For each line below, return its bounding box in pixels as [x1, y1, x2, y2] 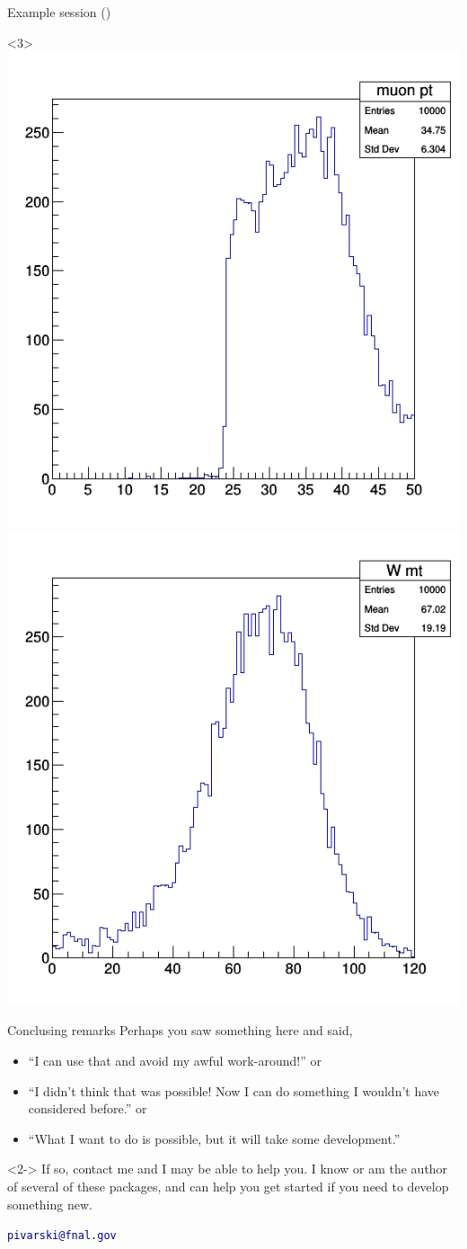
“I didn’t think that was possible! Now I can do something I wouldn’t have [28, 1081, 440, 1100]
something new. [7, 1194, 93, 1213]
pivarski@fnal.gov [7, 1229, 117, 1243]
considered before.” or [28, 1099, 147, 1118]
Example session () [7, 3, 111, 21]
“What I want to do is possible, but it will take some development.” [28, 1129, 401, 1147]
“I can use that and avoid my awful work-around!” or [28, 1051, 322, 1069]
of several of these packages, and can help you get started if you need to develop [7, 1176, 449, 1195]
